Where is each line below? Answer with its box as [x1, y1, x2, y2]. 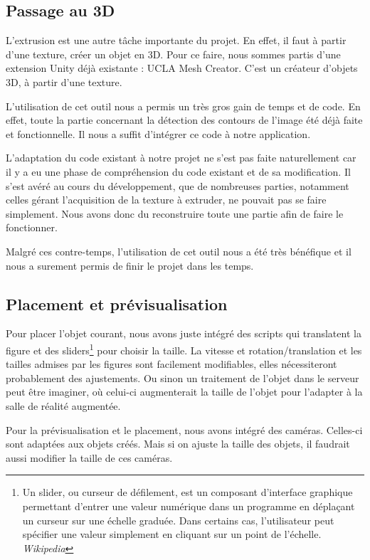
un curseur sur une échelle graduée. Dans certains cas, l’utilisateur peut [22, 512, 334, 527]
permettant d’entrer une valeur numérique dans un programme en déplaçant [22, 498, 355, 513]
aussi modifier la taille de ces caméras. [6, 450, 173, 465]
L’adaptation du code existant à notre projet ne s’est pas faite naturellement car [6, 150, 356, 165]
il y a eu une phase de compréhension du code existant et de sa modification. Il [6, 164, 351, 179]
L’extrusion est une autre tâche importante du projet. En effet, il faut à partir [6, 33, 347, 48]
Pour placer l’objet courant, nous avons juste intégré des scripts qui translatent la [6, 326, 361, 341]
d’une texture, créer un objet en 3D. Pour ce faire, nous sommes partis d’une [6, 46, 341, 61]
